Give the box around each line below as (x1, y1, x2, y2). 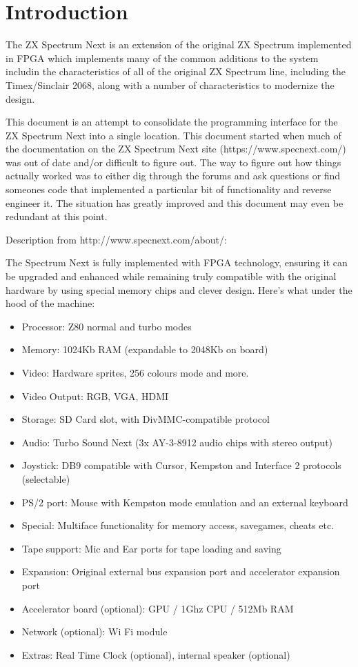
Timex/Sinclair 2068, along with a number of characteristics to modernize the (6, 77, 335, 92)
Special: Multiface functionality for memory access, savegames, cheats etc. (21, 518, 335, 532)
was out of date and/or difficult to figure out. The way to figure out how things (6, 155, 341, 169)
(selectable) (21, 471, 70, 486)
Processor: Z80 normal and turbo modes (21, 319, 192, 333)
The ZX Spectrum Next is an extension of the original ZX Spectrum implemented (6, 37, 352, 52)
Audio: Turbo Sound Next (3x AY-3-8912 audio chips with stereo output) (21, 435, 333, 449)
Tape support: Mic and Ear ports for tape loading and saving (21, 541, 281, 555)
